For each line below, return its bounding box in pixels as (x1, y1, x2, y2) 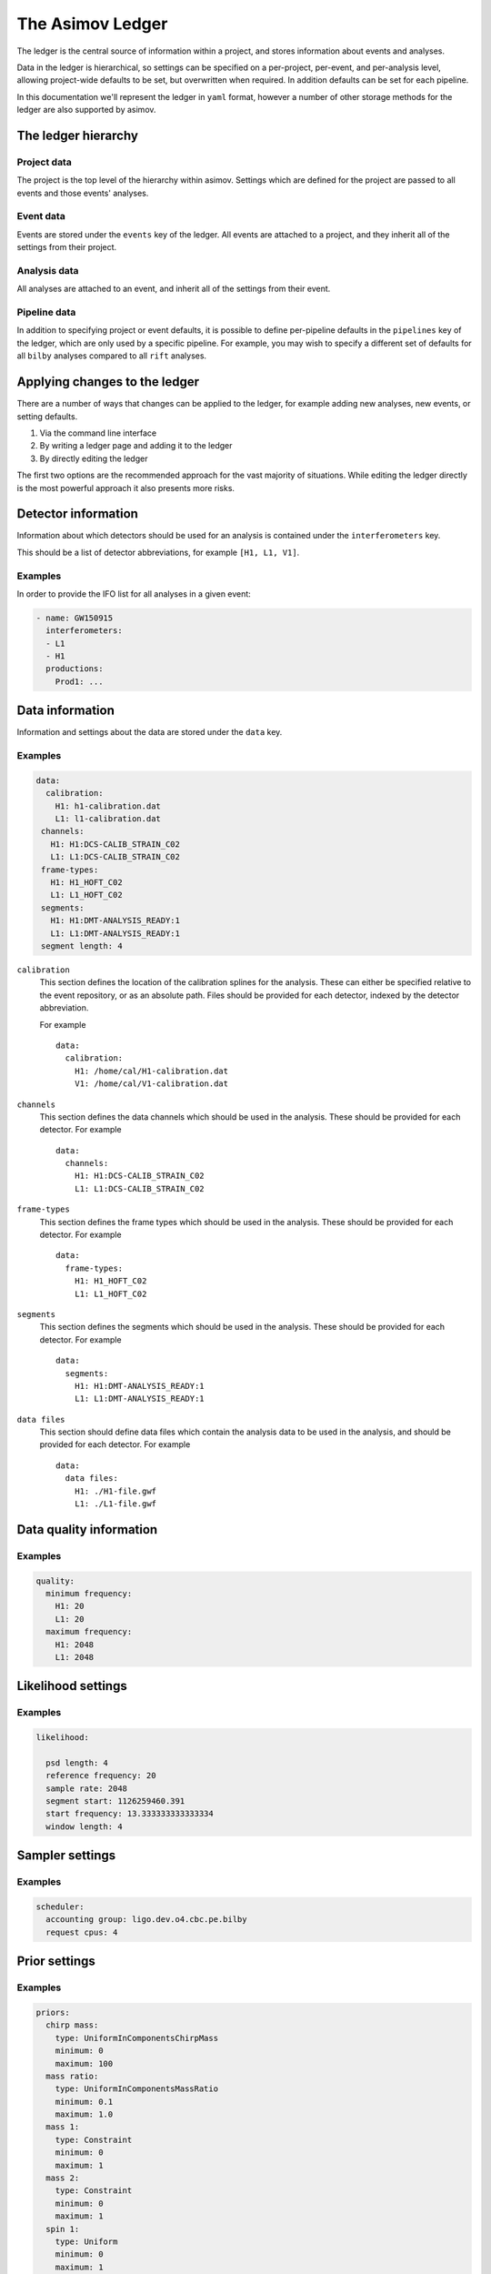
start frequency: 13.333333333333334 (45, 1808, 214, 1819)
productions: (45, 664, 104, 674)
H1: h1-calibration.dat (55, 800, 161, 811)
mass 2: (45, 2173, 80, 2183)
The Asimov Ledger (16, 14, 168, 34)
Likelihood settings (16, 1678, 127, 1694)
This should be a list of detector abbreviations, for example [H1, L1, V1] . (16, 547, 300, 558)
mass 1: (45, 2122, 80, 2132)
